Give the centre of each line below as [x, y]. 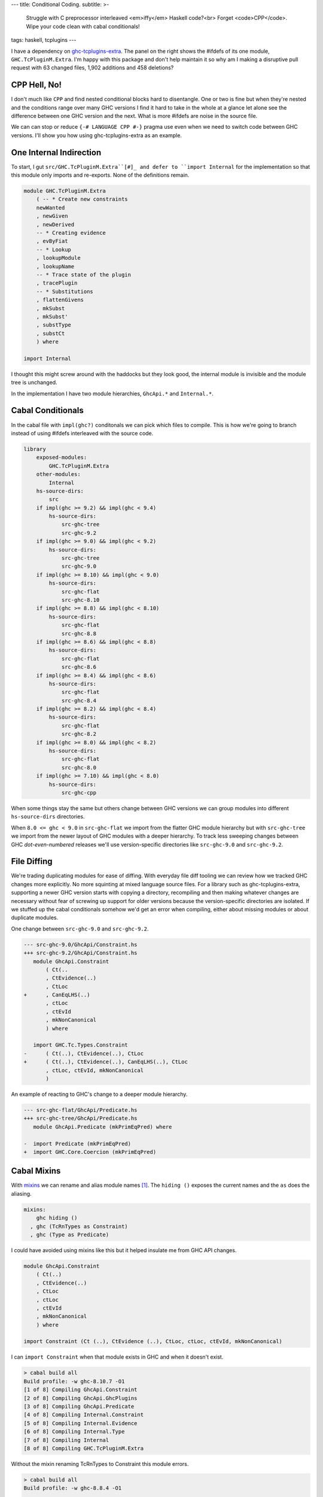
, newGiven [52, 216]
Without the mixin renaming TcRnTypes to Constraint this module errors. [100, 1463]
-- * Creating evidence [71, 233]
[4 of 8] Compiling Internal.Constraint [83, 1415]
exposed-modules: [62, 457]
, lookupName [55, 266]
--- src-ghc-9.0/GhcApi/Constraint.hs [80, 944]
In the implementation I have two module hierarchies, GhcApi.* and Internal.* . [112, 393]
